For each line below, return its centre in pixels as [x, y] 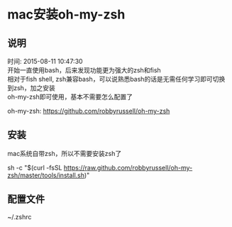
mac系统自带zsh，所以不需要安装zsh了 [65, 153]
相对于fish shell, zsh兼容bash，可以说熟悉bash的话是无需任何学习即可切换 [116, 79]
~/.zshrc [20, 216]
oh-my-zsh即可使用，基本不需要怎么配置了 [70, 97]
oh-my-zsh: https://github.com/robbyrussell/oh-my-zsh [89, 111]
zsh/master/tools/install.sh [46, 175]
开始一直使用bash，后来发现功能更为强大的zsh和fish [84, 70]
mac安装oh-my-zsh [66, 15]
